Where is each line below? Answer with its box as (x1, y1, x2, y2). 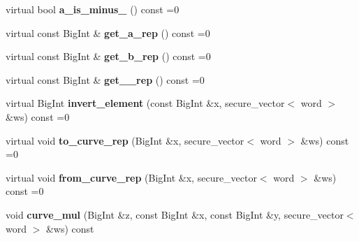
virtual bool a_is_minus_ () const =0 (6, 2, 179, 16)
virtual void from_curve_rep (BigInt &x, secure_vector (6, 170, 257, 184)
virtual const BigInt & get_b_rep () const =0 (6, 49, 211, 64)
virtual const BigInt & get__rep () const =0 (6, 72, 205, 87)
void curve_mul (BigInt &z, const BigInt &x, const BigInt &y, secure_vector (6, 207, 344, 221)
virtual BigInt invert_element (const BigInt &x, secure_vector (6, 96, 285, 110)
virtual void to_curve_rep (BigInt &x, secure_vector (6, 133, 244, 147)
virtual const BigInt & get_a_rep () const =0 (6, 25, 210, 40)
